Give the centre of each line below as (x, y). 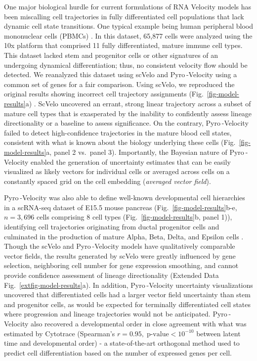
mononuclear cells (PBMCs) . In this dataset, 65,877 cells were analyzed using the (128, 35)
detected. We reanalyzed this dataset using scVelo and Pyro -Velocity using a (121, 74)
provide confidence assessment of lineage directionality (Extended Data (111, 275)
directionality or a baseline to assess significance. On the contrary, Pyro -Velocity (126, 123)
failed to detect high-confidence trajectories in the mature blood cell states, (118, 132)
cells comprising (60, 217)
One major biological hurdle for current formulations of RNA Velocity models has (128, 6)
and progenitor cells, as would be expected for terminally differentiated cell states (128, 304)
